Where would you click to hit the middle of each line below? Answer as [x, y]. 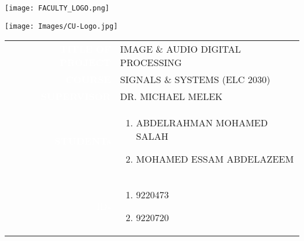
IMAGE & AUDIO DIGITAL [181, 49]
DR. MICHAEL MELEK [171, 97]
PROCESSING [151, 63]
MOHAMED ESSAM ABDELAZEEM [215, 159]
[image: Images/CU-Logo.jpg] [61, 26]
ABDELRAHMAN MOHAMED [202, 123]
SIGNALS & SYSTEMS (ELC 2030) [195, 80]
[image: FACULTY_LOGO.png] [57, 8]
